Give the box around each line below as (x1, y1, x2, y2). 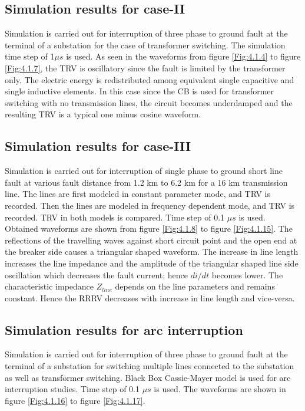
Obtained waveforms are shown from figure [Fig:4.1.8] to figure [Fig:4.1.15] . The (5, 222, 293, 235)
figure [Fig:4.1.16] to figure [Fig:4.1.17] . (5, 394, 145, 406)
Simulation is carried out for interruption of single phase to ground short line (5, 165, 283, 177)
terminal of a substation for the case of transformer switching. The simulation (5, 38, 286, 51)
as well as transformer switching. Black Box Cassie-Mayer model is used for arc (5, 371, 291, 383)
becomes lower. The (211, 268, 283, 281)
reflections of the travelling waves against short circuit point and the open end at (5, 234, 297, 246)
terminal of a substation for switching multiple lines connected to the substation (5, 360, 294, 372)
